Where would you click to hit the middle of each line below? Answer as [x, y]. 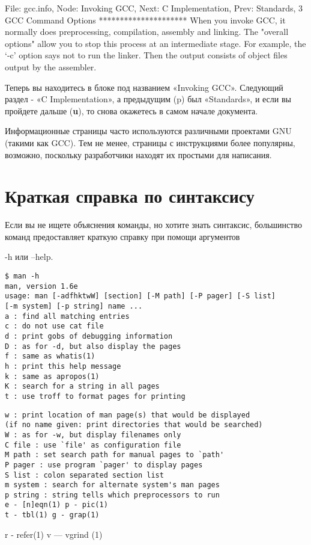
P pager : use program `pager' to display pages [104, 465]
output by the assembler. [51, 66]
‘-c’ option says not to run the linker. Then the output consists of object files [146, 55]
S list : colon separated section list [84, 475]
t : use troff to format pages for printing [95, 396]
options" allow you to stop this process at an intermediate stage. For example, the [155, 43]
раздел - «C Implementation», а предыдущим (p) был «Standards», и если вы [148, 99]
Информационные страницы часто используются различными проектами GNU [148, 131]
